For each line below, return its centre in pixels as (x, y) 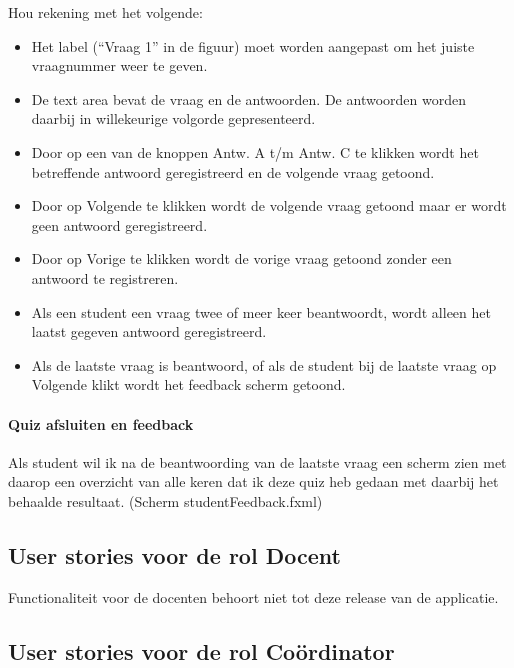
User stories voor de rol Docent (174, 554)
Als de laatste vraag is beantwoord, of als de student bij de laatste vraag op (264, 364)
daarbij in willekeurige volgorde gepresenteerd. (173, 118)
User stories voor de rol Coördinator (201, 650)
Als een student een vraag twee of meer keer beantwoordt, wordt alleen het (261, 311)
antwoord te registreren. (105, 277)
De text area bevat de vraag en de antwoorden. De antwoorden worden (248, 98)
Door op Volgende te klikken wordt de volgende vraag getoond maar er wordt (269, 205)
